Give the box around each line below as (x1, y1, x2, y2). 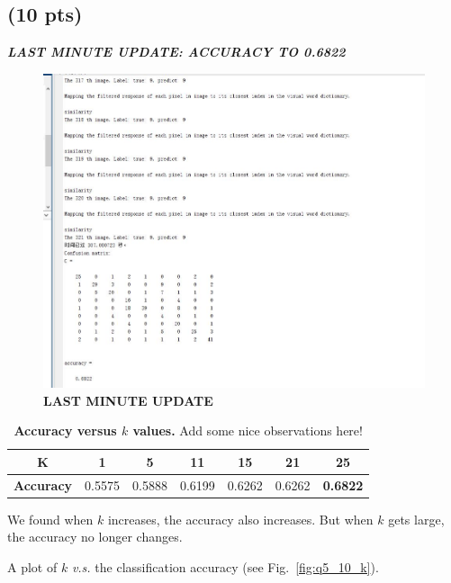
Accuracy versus (14, 421, 117, 440)
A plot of (7, 558, 58, 577)
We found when (7, 509, 94, 528)
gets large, (388, 509, 445, 528)
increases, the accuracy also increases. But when (107, 509, 374, 528)
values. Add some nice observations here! (132, 421, 363, 440)
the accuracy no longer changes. (7, 527, 183, 546)
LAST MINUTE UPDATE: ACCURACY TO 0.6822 (7, 42, 346, 61)
